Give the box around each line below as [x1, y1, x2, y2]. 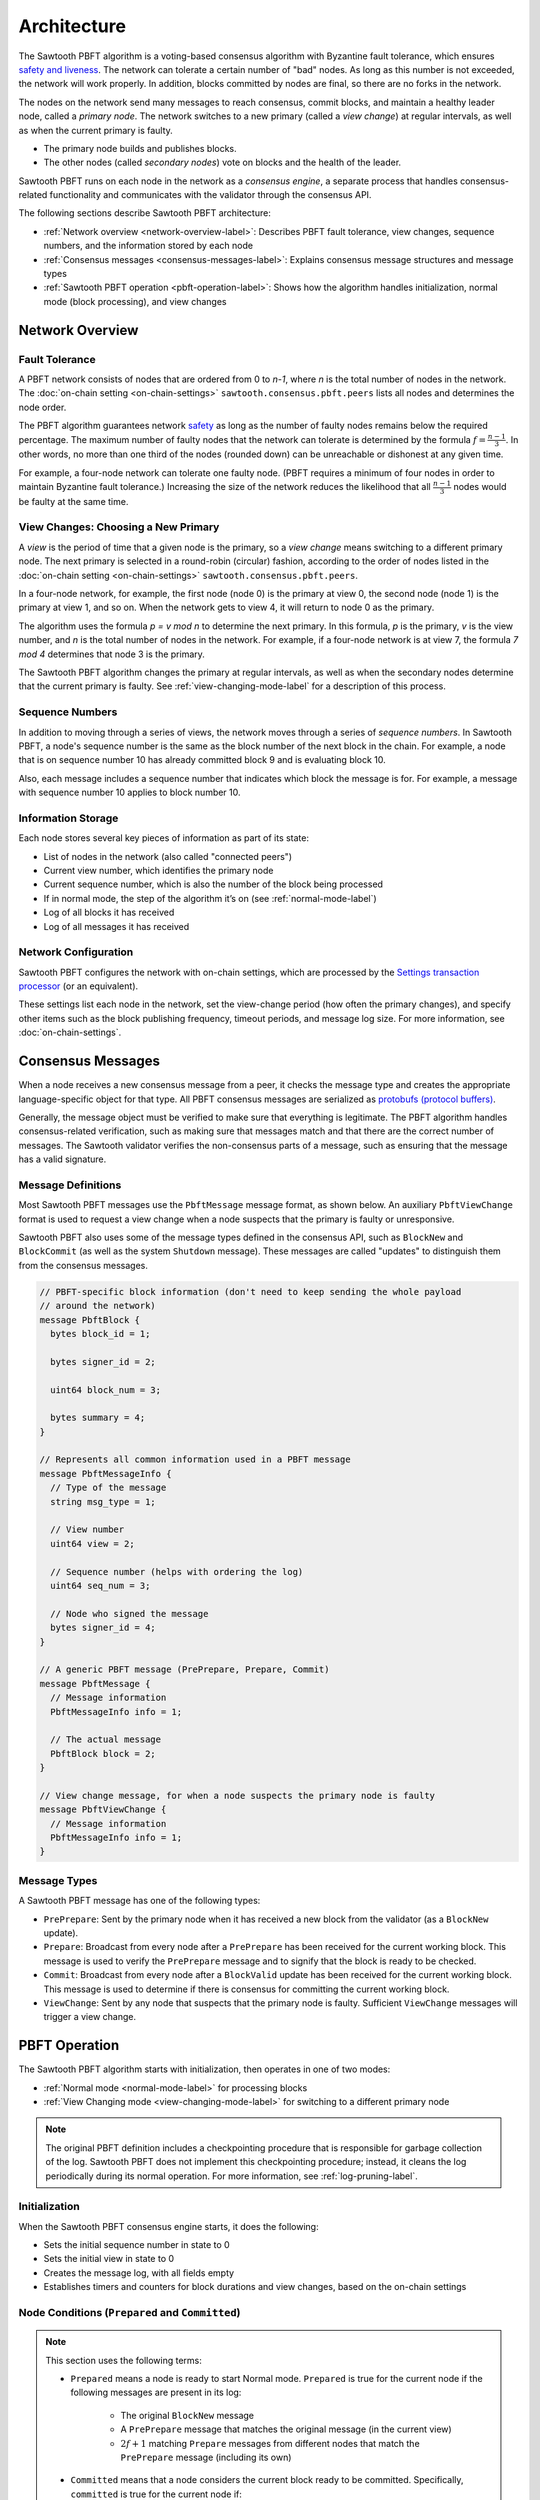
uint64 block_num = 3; [50, 1384, 162, 1395]
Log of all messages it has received [43, 920, 190, 932]
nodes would [453, 481, 507, 492]
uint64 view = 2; [50, 1538, 135, 1549]
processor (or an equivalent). [18, 980, 139, 992]
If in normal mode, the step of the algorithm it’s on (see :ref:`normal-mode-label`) [43, 892, 377, 904]
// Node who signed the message [50, 1608, 209, 1619]
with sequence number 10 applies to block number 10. [18, 786, 241, 799]
